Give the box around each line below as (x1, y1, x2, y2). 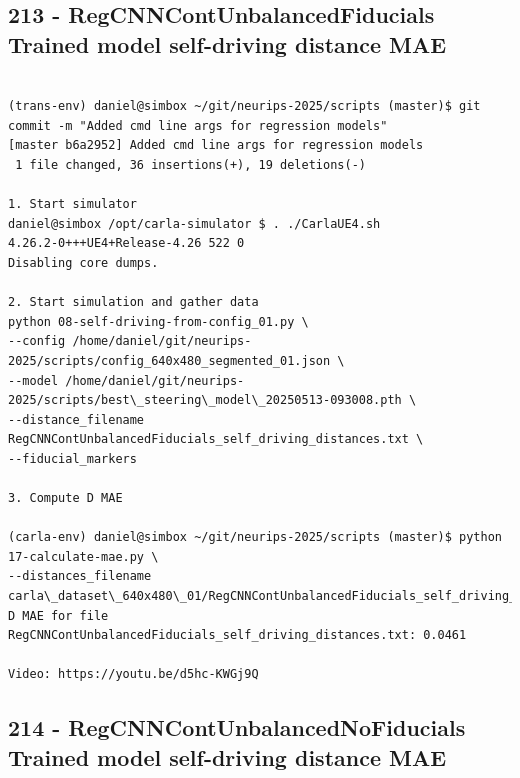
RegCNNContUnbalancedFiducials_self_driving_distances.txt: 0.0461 (8, 628, 467, 643)
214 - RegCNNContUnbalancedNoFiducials (8, 712, 466, 743)
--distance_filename (8, 412, 145, 427)
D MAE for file (8, 608, 109, 623)
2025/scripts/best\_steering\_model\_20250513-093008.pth (8, 393, 402, 408)
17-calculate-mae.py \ (8, 549, 159, 564)
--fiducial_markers (8, 451, 137, 466)
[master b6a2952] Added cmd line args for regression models (8, 138, 424, 153)
